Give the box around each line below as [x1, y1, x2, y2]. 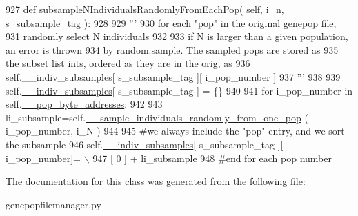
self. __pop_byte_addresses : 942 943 [6, 97, 163, 111]
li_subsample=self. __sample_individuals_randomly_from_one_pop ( [6, 110, 308, 124]
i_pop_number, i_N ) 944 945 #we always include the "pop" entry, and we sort [6, 124, 345, 138]
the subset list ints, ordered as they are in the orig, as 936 [6, 56, 250, 70]
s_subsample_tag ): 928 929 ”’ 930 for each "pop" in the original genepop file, [6, 15, 337, 30]
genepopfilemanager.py [6, 197, 101, 211]
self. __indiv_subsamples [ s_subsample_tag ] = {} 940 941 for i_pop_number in [6, 83, 353, 97]
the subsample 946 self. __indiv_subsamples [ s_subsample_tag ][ [6, 137, 284, 151]
